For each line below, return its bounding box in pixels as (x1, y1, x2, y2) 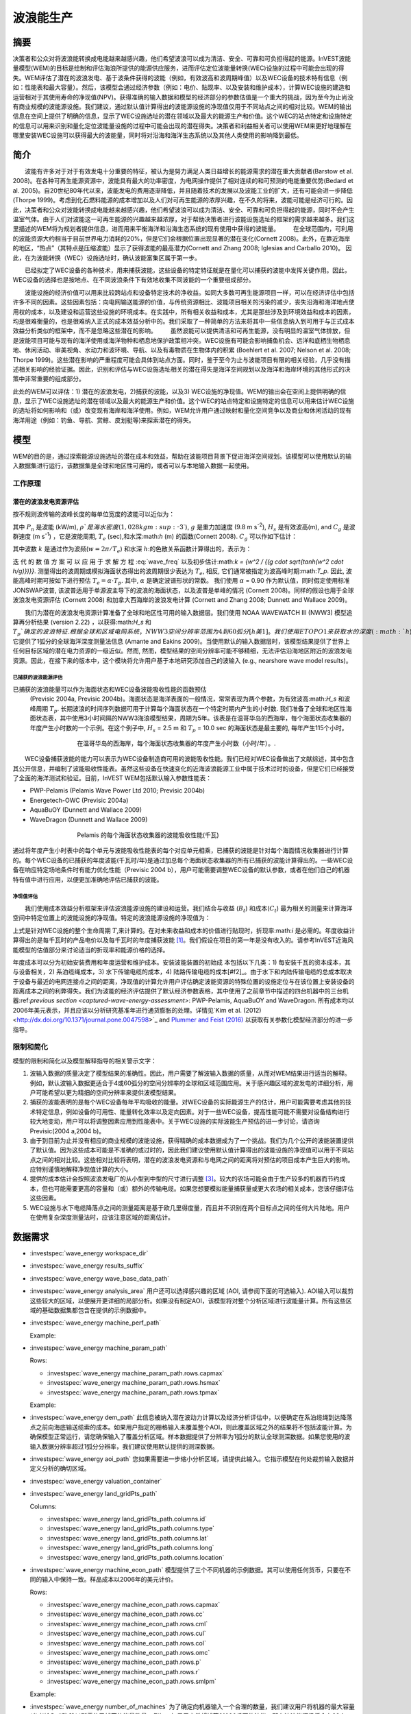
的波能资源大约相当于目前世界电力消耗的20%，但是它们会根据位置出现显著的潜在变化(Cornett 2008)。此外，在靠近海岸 (12, 234, 351, 243)
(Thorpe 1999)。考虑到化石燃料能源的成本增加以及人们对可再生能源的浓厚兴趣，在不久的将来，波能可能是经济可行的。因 (12, 196, 353, 204)
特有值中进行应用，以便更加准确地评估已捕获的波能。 (12, 875, 163, 884)
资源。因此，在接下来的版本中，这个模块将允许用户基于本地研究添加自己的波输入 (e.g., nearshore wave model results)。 (12, 656, 352, 664)
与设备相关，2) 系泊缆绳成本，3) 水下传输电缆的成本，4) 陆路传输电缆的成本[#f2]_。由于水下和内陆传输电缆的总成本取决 (12, 967, 353, 976)
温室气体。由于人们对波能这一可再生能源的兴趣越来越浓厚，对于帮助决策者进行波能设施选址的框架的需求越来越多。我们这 (12, 215, 355, 224)
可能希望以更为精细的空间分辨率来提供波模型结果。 (35, 1088, 180, 1096)
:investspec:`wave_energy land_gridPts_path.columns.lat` (47, 1534, 209, 1542)
